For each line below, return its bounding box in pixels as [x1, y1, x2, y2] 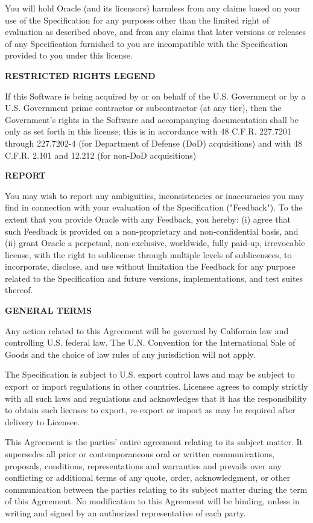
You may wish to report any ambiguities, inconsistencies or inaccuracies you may [5, 189, 305, 201]
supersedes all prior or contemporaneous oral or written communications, [5, 448, 275, 460]
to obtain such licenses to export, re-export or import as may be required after [5, 404, 296, 416]
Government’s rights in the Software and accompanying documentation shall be [5, 113, 299, 125]
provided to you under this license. [5, 49, 133, 62]
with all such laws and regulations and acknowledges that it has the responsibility [5, 391, 307, 404]
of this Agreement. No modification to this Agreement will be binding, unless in [5, 495, 300, 507]
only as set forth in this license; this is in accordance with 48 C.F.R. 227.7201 [5, 125, 291, 138]
